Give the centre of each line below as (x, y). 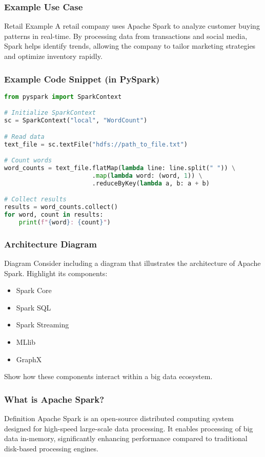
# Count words (28, 161)
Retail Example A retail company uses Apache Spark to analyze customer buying (132, 26)
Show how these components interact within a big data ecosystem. (108, 376)
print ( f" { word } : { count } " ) (65, 222)
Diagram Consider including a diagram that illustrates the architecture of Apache (132, 263)
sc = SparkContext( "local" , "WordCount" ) (76, 121)
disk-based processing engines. (51, 448)
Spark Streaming (43, 325)
